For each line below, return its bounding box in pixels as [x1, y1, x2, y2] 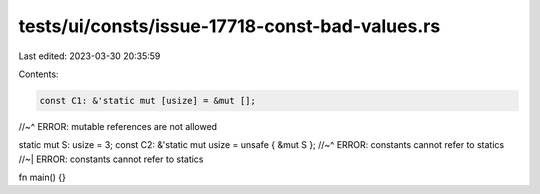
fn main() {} [18, 171, 67, 184]
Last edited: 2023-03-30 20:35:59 [18, 50, 161, 62]
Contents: [18, 68, 59, 80]
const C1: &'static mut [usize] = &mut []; [39, 95, 257, 106]
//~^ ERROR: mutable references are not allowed [18, 120, 218, 132]
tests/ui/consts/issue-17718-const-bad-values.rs [18, 15, 441, 37]
